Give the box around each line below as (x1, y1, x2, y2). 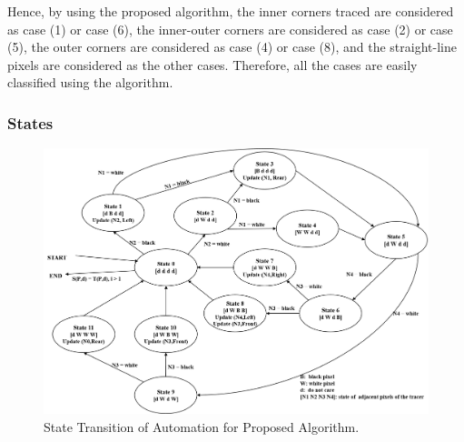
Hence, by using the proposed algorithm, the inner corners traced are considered (7, 2, 454, 20)
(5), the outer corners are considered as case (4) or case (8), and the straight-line (7, 37, 457, 56)
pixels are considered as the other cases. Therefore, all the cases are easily (7, 55, 418, 74)
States (7, 111, 54, 134)
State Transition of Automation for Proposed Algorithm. (44, 417, 360, 436)
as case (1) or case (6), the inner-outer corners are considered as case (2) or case (7, 19, 453, 38)
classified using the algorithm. (7, 73, 173, 92)
